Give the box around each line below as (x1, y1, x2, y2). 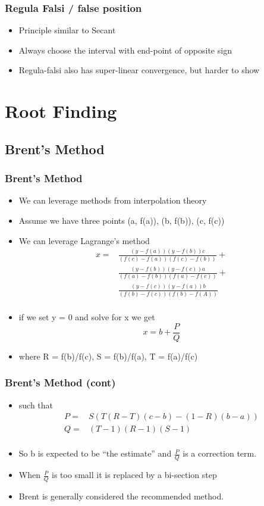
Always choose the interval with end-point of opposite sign (18, 43, 232, 56)
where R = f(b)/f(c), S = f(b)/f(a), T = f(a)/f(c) (18, 349, 198, 362)
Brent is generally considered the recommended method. (18, 489, 224, 502)
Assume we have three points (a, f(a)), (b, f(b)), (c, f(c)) (18, 214, 225, 226)
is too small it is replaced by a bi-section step (52, 468, 217, 481)
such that (18, 398, 54, 411)
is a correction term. (183, 447, 257, 460)
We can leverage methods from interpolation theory (18, 194, 207, 207)
